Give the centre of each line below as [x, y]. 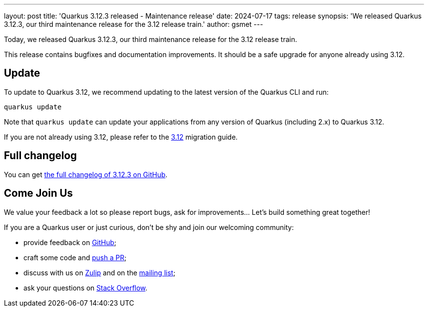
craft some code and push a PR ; [75, 257]
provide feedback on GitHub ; [70, 242]
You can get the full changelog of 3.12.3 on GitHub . [86, 174]
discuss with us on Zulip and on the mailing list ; [99, 272]
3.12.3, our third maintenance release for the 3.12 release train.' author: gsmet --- [134, 24]
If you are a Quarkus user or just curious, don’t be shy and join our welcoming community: [149, 227]
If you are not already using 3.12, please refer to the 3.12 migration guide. [121, 137]
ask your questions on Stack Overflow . [86, 288]
